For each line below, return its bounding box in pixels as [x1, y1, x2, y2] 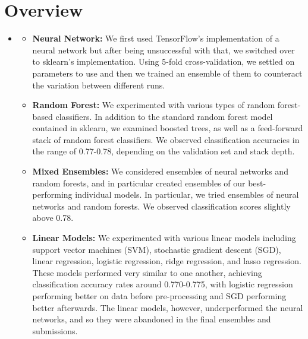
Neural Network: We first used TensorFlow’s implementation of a [32, 32, 279, 45]
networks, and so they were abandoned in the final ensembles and [32, 313, 271, 325]
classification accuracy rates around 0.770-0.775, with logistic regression [32, 278, 293, 290]
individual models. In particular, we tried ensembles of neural [75, 188, 299, 201]
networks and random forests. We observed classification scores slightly [32, 199, 291, 212]
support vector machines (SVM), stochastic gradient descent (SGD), [32, 243, 281, 255]
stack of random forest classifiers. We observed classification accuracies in [32, 133, 300, 145]
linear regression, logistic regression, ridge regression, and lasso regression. [32, 255, 301, 267]
